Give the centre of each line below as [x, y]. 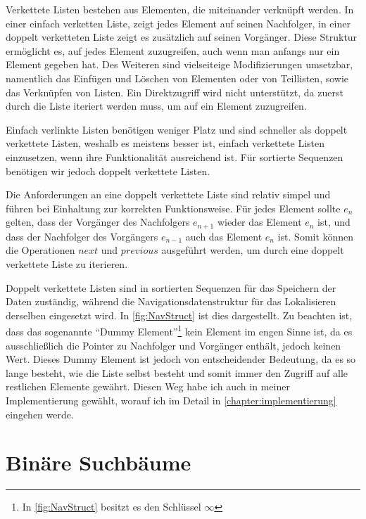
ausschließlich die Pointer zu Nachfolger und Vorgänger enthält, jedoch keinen [173, 345]
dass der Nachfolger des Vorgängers [82, 236]
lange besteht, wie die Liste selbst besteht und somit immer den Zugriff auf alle [177, 372]
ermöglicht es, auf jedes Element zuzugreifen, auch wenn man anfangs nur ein [173, 50]
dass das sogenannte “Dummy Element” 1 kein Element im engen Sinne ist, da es [179, 330]
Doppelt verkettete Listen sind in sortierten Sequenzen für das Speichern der [171, 287]
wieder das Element [259, 222]
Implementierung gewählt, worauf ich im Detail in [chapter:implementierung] [171, 400]
